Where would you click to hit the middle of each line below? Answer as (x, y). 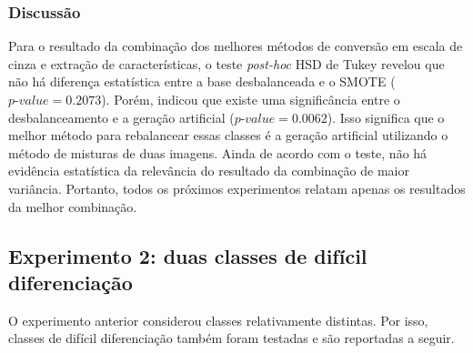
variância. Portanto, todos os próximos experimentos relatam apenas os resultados (237, 188)
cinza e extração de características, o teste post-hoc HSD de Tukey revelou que (226, 63)
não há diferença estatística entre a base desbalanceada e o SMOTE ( (202, 81)
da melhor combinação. (73, 206)
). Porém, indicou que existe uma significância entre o (251, 99)
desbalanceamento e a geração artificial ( (121, 117)
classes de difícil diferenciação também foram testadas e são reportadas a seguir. (231, 338)
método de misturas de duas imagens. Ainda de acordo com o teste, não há (218, 152)
